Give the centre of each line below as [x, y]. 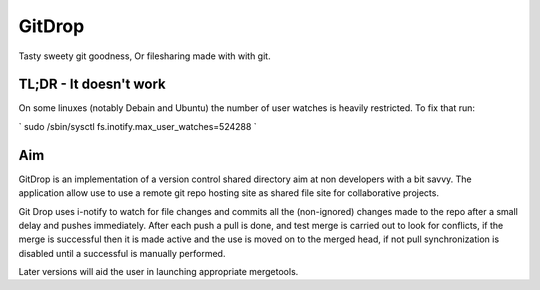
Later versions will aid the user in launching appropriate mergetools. [158, 272]
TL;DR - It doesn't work [92, 84]
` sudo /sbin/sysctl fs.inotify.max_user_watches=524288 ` [137, 126]
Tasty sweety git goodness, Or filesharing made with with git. [144, 56]
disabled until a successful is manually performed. [122, 253]
